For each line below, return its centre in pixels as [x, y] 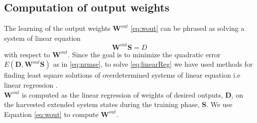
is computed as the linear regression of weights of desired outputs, [123, 94]
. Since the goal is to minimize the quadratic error [144, 54]
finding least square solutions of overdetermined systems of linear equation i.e [122, 75]
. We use [219, 104]
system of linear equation [42, 38]
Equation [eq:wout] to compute [51, 114]
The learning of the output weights [57, 28]
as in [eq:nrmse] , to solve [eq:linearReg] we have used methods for [153, 64]
